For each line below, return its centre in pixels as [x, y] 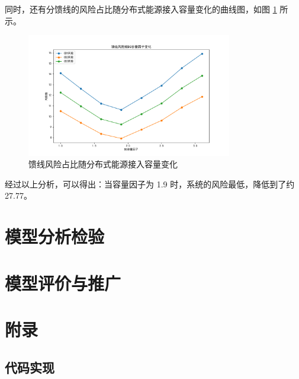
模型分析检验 [55, 236]
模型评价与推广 [63, 283]
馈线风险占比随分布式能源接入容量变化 [103, 164]
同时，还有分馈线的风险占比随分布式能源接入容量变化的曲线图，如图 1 [141, 9]
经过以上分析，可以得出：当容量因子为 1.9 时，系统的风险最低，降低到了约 [150, 184]
